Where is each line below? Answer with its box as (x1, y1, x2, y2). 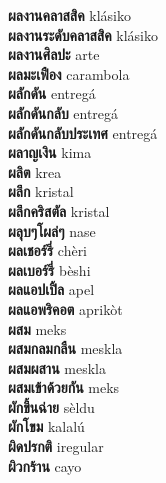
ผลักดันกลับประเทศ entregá (8, 122, 158, 143)
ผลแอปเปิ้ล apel (8, 279, 95, 300)
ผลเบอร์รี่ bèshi (8, 259, 91, 280)
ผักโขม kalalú (8, 416, 85, 437)
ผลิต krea (8, 161, 62, 182)
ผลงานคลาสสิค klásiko (8, 5, 131, 25)
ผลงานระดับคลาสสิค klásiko (8, 24, 158, 45)
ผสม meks (8, 318, 67, 339)
